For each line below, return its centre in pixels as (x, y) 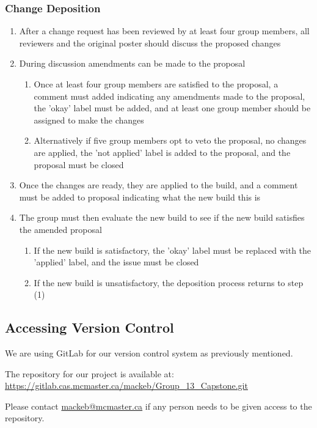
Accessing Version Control (89, 327)
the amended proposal (60, 229)
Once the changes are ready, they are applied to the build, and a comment (158, 185)
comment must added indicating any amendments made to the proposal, (169, 96)
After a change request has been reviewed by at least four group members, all (164, 31)
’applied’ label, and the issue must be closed (116, 262)
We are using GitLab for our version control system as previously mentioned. (149, 353)
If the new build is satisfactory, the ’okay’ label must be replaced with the (173, 250)
